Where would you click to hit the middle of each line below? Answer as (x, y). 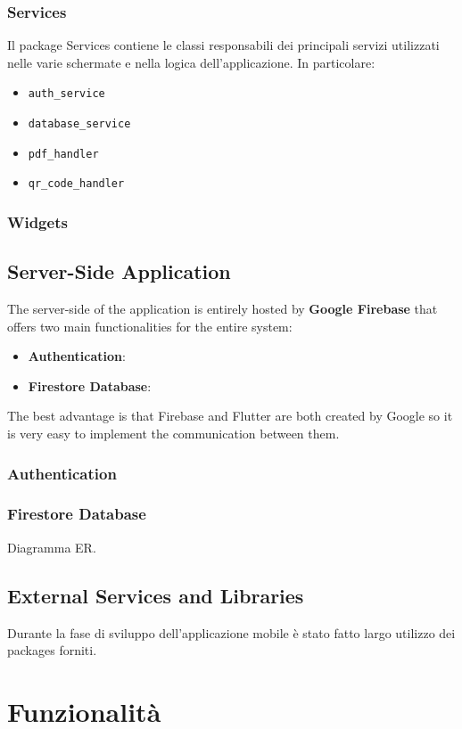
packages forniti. (52, 650)
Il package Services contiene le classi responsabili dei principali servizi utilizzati (223, 45)
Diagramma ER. (52, 547)
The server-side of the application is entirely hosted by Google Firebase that (223, 309)
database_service (79, 124)
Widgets (37, 221)
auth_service (66, 94)
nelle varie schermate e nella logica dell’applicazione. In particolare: (191, 62)
